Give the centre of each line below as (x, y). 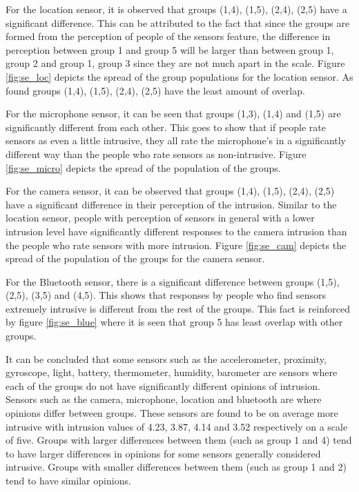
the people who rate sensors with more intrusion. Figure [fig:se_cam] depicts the (176, 245)
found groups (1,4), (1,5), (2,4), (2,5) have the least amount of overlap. (155, 90)
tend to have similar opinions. (68, 480)
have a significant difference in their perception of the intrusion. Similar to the (171, 204)
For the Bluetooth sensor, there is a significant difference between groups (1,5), (173, 281)
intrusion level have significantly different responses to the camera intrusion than (176, 231)
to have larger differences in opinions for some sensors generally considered (163, 453)
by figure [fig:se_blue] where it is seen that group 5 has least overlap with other (174, 322)
